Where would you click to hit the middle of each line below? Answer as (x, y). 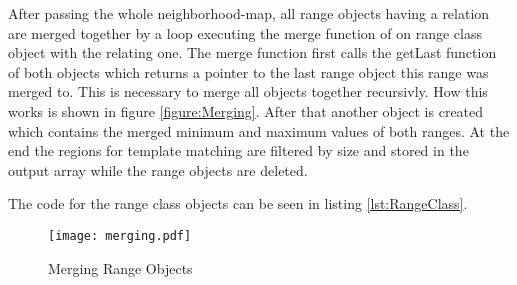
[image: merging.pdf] (120, 235)
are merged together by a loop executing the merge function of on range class (245, 32)
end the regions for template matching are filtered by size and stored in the (238, 150)
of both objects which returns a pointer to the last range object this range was (248, 71)
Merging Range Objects (120, 267)
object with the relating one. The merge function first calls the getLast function (252, 52)
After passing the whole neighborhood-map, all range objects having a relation (249, 13)
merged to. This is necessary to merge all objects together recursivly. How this (248, 91)
